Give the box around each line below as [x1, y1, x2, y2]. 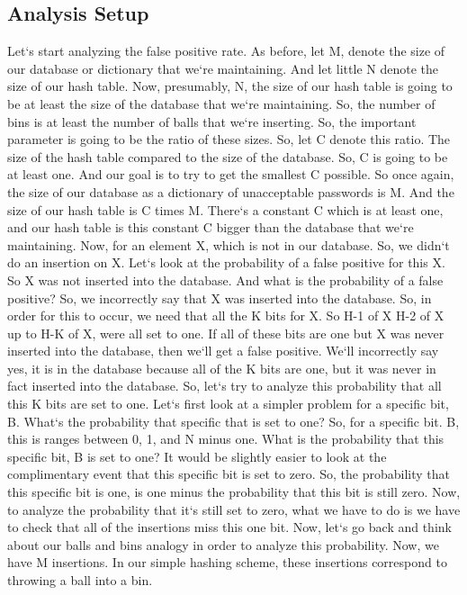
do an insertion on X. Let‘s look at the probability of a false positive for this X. [7, 253, 445, 272]
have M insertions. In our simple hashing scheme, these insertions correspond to [7, 553, 447, 572]
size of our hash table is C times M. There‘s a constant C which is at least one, [7, 200, 444, 219]
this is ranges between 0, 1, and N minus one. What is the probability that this [7, 429, 445, 448]
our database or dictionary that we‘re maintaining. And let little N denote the [7, 59, 438, 77]
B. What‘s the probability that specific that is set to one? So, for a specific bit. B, [7, 411, 460, 430]
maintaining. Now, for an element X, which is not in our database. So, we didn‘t [7, 235, 450, 254]
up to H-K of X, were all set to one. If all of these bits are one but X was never [7, 323, 445, 342]
